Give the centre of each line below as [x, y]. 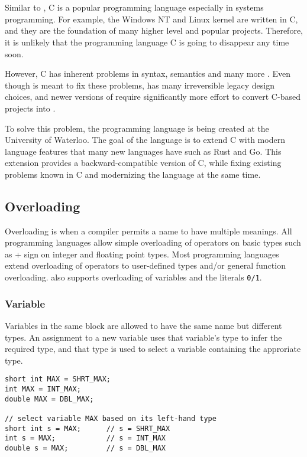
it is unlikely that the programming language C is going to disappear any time [147, 42]
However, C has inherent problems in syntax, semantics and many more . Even [148, 74]
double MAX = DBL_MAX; [49, 399]
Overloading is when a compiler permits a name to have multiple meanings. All [148, 231]
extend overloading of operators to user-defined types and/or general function [145, 265]
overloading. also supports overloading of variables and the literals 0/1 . [133, 277]
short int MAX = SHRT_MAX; [58, 379]
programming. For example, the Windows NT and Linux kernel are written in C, [151, 19]
